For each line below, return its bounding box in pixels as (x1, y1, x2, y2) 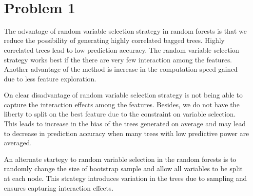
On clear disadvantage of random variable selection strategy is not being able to (4, 90, 243, 100)
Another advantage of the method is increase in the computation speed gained (4, 64, 238, 74)
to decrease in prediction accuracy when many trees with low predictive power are (4, 128, 249, 138)
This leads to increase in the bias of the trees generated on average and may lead (4, 118, 246, 129)
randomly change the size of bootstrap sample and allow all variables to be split (4, 163, 243, 174)
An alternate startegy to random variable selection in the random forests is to (4, 154, 236, 164)
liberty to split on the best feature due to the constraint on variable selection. (4, 109, 236, 119)
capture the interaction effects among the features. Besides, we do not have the (4, 99, 240, 109)
